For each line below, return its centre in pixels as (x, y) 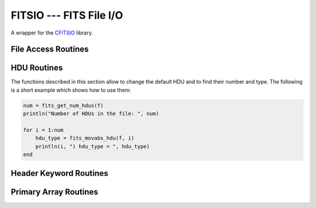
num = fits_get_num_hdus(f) (63, 105)
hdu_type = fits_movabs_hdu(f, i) (85, 138)
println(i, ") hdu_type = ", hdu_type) (93, 146)
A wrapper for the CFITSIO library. (52, 33)
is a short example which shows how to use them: (71, 90)
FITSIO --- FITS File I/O (67, 15)
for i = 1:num (43, 130)
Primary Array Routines (55, 192)
